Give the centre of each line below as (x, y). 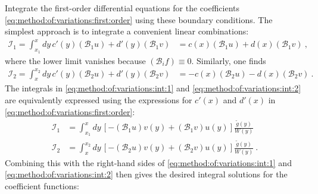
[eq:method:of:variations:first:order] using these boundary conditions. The (139, 19)
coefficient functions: (42, 185)
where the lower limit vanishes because (75, 60)
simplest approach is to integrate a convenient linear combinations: (127, 31)
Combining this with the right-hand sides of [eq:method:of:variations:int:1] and (148, 162)
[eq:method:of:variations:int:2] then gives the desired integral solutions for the (146, 174)
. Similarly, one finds (229, 60)
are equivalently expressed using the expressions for (99, 100)
